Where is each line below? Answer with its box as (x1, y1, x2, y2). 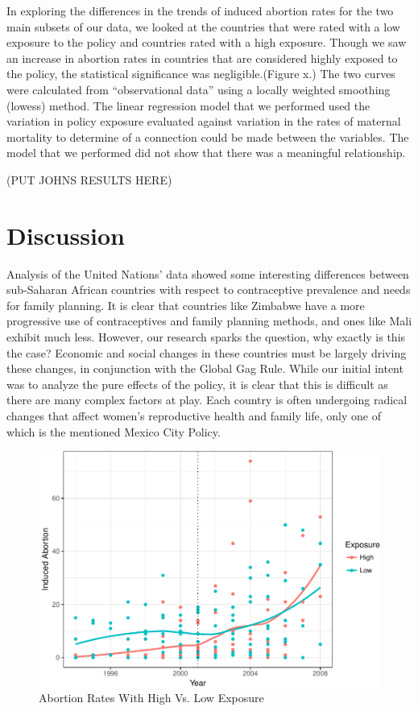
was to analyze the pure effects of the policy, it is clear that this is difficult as (6, 375, 388, 392)
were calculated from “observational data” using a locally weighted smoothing (6, 81, 391, 97)
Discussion (6, 218, 125, 251)
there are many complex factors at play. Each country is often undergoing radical (6, 391, 408, 408)
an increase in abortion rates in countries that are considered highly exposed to (6, 49, 398, 66)
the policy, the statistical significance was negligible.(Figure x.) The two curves (6, 65, 395, 82)
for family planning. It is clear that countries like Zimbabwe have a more (6, 296, 365, 313)
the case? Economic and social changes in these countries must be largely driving (6, 344, 407, 361)
